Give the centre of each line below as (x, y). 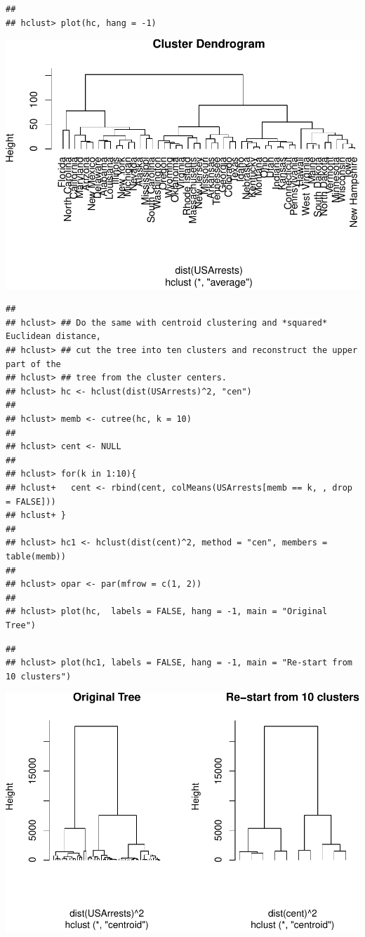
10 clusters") (39, 676)
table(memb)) (36, 556)
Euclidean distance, (54, 337)
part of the (33, 364)
